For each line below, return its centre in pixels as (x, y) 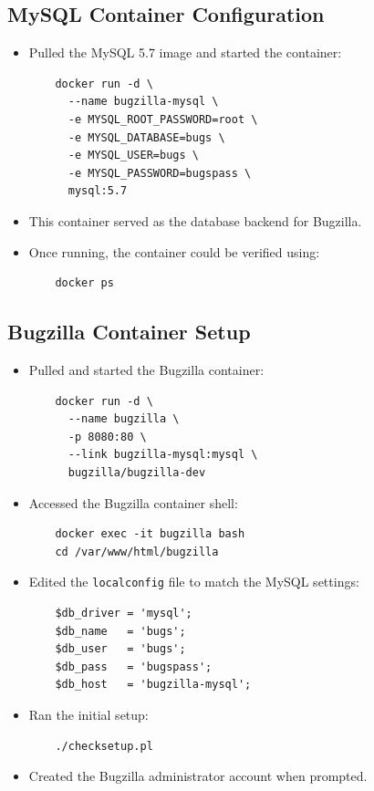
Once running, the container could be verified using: (174, 251)
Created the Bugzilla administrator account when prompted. (198, 776)
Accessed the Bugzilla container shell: (133, 502)
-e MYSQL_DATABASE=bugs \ (146, 137)
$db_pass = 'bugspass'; (134, 666)
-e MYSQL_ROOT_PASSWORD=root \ (163, 119)
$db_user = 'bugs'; (120, 649)
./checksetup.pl (104, 746)
